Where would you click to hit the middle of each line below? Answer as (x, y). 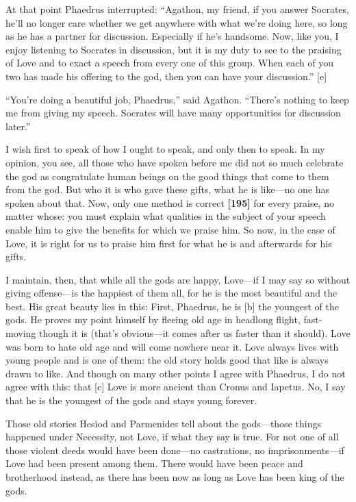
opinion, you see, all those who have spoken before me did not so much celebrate (175, 162)
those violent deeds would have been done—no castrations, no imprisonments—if (175, 450)
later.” (18, 126)
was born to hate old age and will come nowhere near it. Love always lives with (172, 346)
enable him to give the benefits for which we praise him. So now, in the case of (170, 229)
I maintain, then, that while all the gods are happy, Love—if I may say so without (178, 279)
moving (21, 333)
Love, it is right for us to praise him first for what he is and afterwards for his (169, 243)
